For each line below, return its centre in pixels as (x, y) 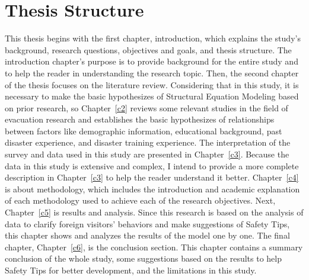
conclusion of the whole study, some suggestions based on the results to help (143, 258)
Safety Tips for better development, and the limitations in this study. (131, 270)
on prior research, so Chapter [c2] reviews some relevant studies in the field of (146, 107)
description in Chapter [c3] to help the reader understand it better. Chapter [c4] (152, 177)
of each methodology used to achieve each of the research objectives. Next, (140, 200)
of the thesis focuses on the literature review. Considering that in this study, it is (152, 84)
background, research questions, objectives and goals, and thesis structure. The (148, 49)
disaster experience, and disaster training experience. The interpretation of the (148, 142)
